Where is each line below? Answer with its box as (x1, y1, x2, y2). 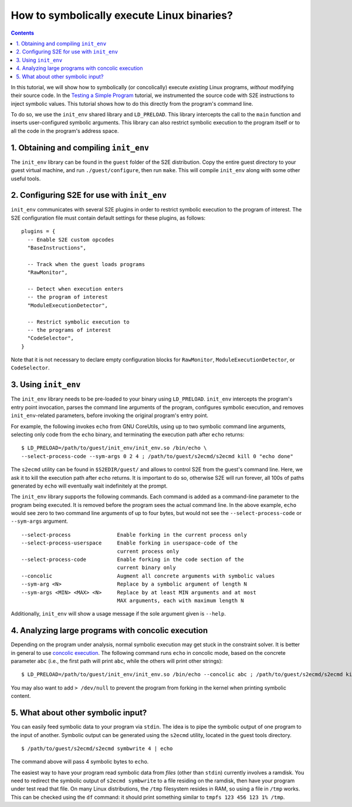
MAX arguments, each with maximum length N (117, 597, 244, 604)
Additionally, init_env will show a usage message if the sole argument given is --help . (11, 610, 226, 617)
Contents (11, 29, 35, 36)
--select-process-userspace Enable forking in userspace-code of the (21, 540, 238, 546)
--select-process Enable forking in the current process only (21, 532, 248, 538)
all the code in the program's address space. (11, 127, 119, 134)
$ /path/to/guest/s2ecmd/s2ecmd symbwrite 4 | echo (21, 745, 173, 752)
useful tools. (11, 175, 41, 182)
